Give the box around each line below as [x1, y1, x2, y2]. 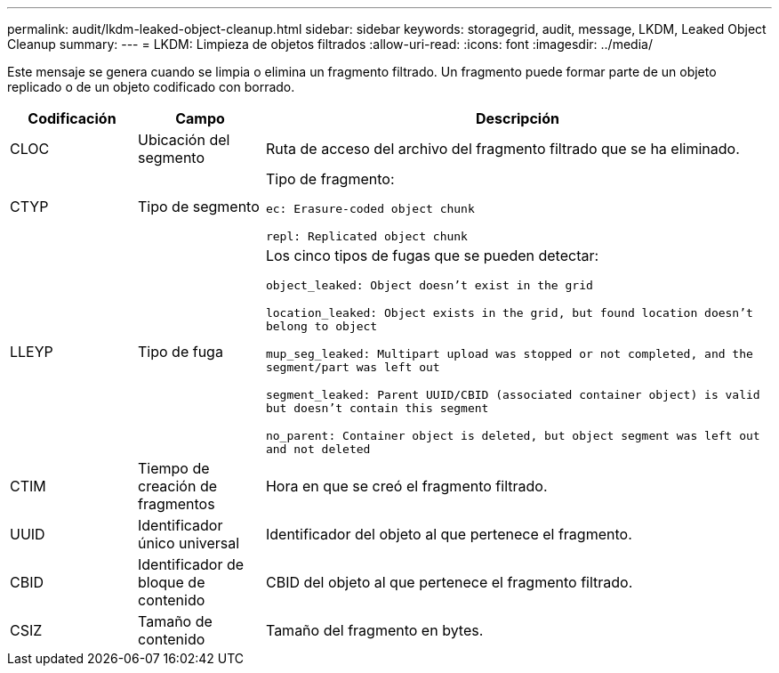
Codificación [28, 109, 116, 127]
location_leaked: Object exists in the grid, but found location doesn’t [265, 306, 753, 320]
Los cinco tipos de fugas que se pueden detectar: [265, 247, 599, 264]
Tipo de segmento [137, 198, 260, 215]
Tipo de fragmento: [265, 170, 395, 188]
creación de [137, 477, 218, 495]
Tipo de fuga [137, 342, 223, 361]
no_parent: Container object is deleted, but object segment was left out [265, 429, 760, 442]
